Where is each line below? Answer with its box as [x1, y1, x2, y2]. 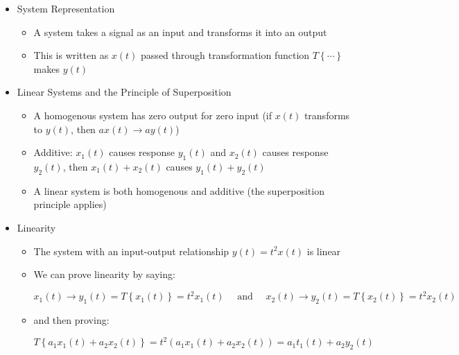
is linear [306, 243, 341, 258]
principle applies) [33, 197, 107, 211]
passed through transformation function [141, 48, 310, 62]
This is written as [33, 48, 109, 62]
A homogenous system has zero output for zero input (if [33, 107, 272, 122]
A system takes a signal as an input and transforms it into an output [33, 24, 327, 39]
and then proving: [33, 313, 110, 327]
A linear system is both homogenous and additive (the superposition [33, 183, 324, 198]
